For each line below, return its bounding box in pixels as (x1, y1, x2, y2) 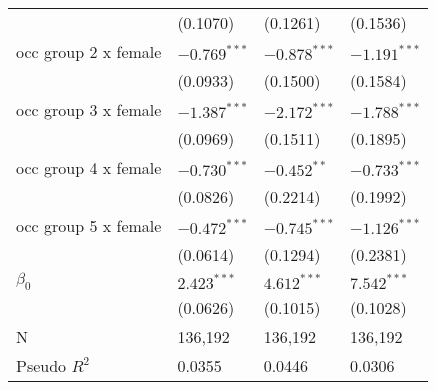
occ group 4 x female (16, 156, 162, 179)
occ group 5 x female (16, 214, 162, 237)
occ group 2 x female (16, 40, 162, 63)
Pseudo (16, 354, 67, 378)
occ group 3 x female (16, 98, 162, 121)
